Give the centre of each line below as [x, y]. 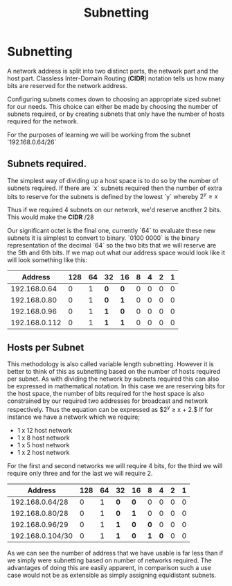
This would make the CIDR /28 [51, 217]
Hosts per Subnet [46, 347]
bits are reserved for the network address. [68, 85]
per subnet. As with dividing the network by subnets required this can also [113, 379]
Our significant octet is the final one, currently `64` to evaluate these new [111, 231]
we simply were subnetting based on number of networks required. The [110, 560]
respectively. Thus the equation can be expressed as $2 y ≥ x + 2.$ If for [110, 409]
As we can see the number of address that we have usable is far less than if [115, 553]
